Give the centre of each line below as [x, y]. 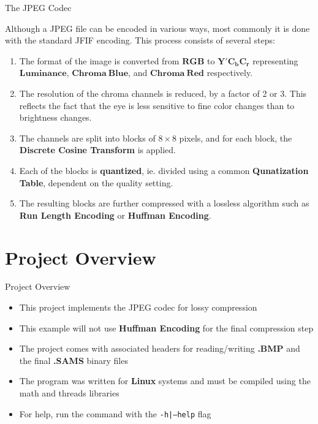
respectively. [230, 73]
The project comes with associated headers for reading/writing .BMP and [160, 348]
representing [275, 60]
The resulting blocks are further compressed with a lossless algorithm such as [164, 203]
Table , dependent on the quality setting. [96, 182]
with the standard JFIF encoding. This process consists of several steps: [140, 40]
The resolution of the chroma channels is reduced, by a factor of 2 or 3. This [163, 93]
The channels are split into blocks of [87, 138]
